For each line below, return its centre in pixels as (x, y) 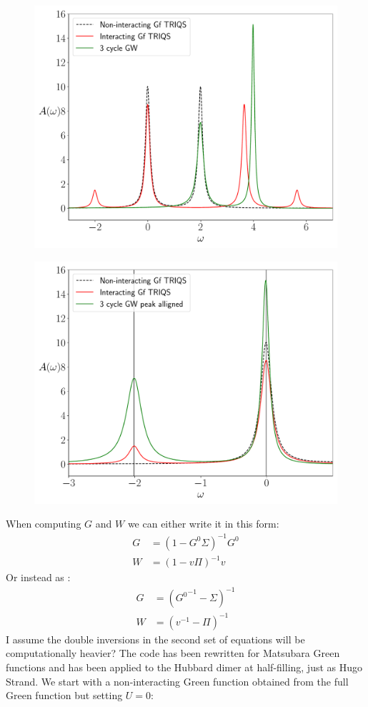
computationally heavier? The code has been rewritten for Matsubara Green (173, 653)
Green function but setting (64, 695)
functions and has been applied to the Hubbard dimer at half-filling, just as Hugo (184, 667)
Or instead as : (38, 577)
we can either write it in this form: (203, 524)
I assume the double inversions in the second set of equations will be (155, 639)
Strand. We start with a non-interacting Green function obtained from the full (177, 681)
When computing (44, 524)
